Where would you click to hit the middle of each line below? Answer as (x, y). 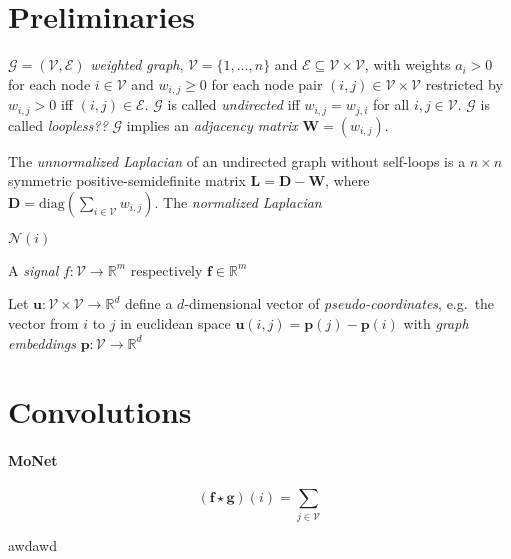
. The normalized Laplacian (238, 201)
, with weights (407, 64)
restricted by (464, 83)
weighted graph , (137, 64)
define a (148, 303)
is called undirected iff (233, 104)
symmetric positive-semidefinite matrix (127, 180)
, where (347, 180)
